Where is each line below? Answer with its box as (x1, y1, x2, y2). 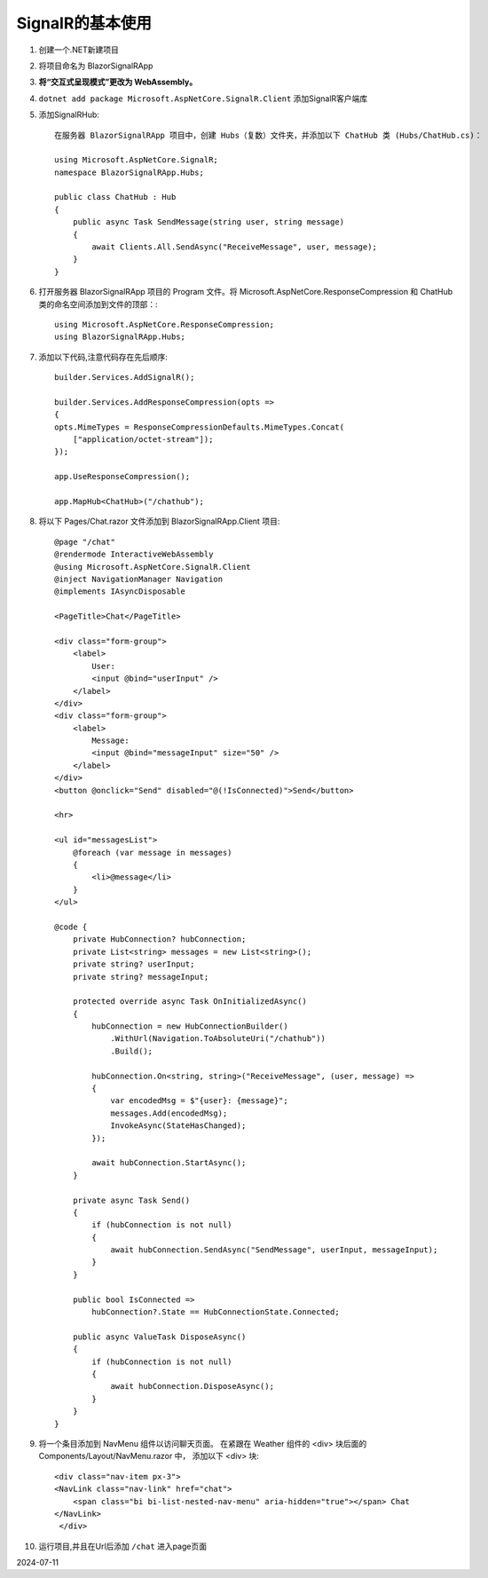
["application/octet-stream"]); (72, 435, 214, 445)
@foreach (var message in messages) (72, 848, 232, 857)
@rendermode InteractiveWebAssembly (54, 549, 214, 559)
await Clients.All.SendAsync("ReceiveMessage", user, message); (91, 242, 377, 252)
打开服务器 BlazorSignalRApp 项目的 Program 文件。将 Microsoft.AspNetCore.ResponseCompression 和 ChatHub (38, 287, 453, 297)
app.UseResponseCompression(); (54, 471, 191, 482)
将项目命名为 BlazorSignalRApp (38, 60, 153, 71)
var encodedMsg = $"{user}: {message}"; (110, 1096, 288, 1106)
